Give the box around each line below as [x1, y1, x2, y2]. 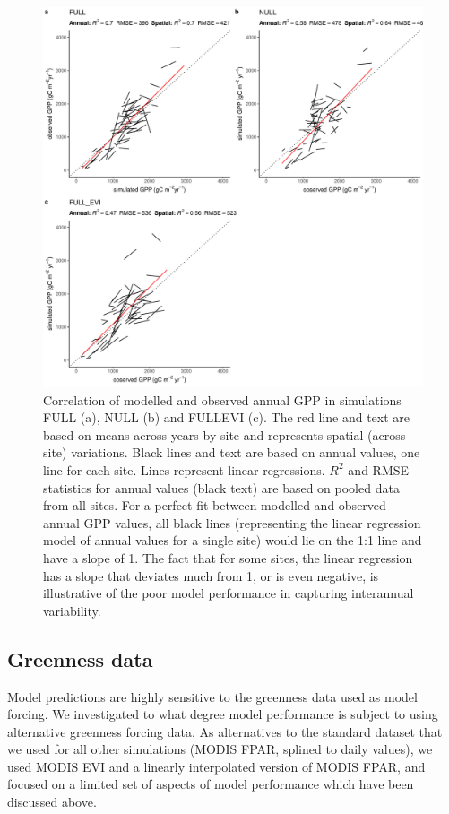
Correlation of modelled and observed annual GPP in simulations [43, 390, 402, 409]
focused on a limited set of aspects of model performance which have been [7, 775, 414, 793]
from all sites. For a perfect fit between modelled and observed [43, 496, 386, 515]
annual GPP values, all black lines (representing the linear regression [43, 513, 421, 532]
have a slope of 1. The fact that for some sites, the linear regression [43, 548, 413, 567]
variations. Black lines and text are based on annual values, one [71, 443, 420, 462]
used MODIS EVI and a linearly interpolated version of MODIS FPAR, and [7, 757, 426, 775]
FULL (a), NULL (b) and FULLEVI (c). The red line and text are [43, 408, 410, 427]
